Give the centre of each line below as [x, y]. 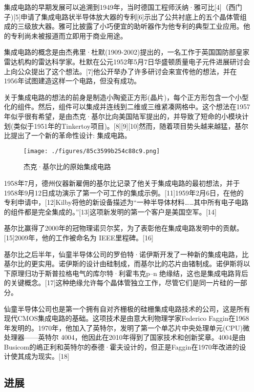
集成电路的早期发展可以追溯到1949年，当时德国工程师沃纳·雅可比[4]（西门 [123, 7]
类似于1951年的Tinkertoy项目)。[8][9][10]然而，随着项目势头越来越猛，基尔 [131, 126]
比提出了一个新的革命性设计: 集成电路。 [68, 135]
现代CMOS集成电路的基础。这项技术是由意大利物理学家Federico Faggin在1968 [127, 318]
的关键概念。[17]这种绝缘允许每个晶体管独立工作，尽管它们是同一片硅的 [119, 283]
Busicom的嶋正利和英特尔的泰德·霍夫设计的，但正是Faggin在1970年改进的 [122, 346]
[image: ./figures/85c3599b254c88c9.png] [92, 151]
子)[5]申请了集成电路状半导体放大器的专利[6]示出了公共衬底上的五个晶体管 [122, 16]
